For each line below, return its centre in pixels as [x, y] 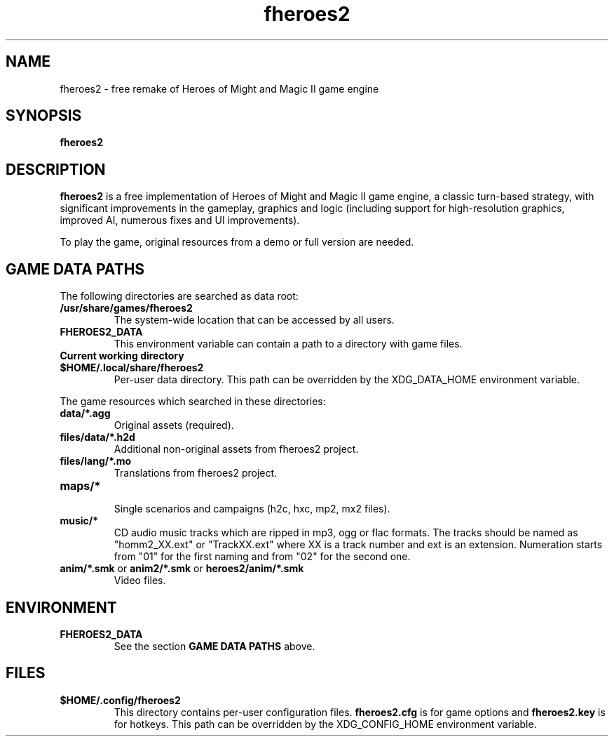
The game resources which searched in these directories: [193, 402]
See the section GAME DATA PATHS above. [214, 646]
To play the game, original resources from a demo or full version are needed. [237, 242]
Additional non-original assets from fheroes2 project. [236, 449]
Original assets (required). [174, 425]
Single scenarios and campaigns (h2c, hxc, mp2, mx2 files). [252, 509]
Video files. [140, 581]
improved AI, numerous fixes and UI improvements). [180, 220]
